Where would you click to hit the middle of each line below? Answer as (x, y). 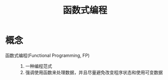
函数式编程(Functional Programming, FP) (48, 55)
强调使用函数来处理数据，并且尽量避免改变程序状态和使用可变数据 (94, 72)
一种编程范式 (38, 66)
